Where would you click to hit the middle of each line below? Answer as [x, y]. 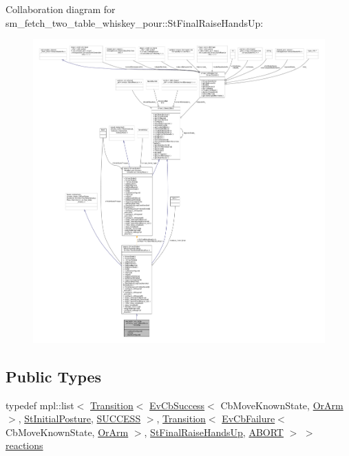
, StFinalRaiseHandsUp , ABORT [214, 432]
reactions [24, 445]
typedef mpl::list [40, 405]
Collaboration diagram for [61, 9]
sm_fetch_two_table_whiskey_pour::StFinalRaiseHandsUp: [135, 22]
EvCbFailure [248, 419]
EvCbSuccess [177, 405]
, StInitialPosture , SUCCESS [80, 419]
